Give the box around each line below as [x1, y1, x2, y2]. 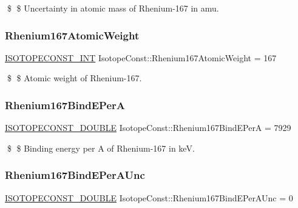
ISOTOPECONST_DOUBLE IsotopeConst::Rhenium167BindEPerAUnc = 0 [5, 191, 293, 204]
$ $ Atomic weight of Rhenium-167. [7, 72, 142, 84]
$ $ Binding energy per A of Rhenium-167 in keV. [7, 141, 195, 154]
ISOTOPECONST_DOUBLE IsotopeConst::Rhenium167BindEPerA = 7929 [5, 121, 291, 134]
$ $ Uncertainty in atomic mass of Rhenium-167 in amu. [7, 2, 219, 14]
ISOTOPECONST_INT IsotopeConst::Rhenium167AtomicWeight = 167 [5, 51, 277, 64]
